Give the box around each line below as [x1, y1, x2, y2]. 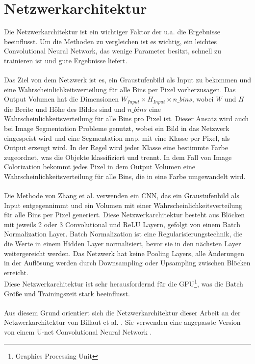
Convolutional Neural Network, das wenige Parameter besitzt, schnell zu [4, 46, 222, 56]
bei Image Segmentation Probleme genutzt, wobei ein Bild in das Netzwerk [4, 123, 229, 133]
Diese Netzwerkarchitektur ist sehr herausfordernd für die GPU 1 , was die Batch [4, 277, 243, 289]
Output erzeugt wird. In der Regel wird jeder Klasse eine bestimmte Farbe [4, 142, 229, 153]
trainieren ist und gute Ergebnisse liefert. [4, 55, 127, 65]
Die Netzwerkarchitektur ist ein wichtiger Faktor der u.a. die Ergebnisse [4, 26, 220, 37]
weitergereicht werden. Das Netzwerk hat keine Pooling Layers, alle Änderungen [4, 248, 245, 258]
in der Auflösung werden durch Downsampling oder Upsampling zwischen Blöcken [4, 258, 251, 268]
